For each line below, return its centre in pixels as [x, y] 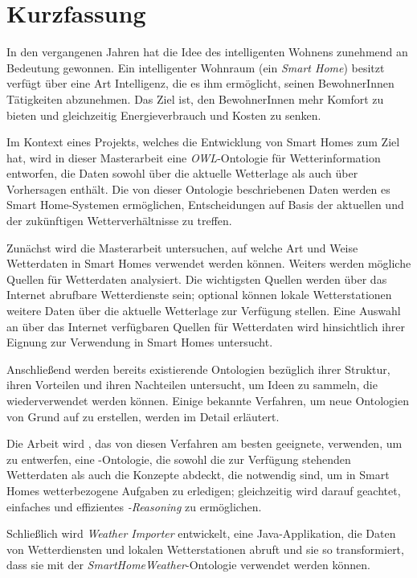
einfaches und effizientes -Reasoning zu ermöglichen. [134, 506]
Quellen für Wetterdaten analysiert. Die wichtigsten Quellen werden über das [197, 279]
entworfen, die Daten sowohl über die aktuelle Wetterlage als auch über [182, 173]
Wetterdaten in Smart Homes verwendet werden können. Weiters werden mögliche [209, 263]
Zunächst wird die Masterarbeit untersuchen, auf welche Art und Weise [182, 247]
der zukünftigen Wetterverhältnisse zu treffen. [119, 221]
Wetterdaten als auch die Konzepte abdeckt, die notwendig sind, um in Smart [198, 475]
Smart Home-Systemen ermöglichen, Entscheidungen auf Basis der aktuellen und [205, 205]
